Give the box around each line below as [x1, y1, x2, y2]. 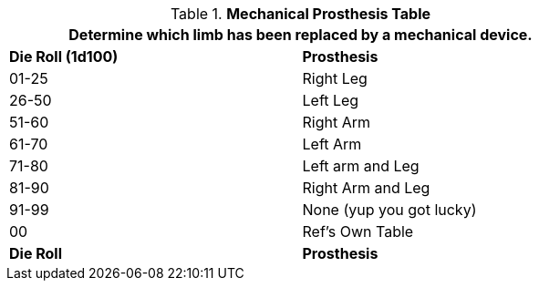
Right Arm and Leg [302, 179, 430, 197]
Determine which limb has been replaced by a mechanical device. [68, 26, 533, 44]
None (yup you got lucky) [302, 201, 477, 219]
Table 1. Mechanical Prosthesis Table [170, 5, 431, 23]
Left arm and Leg [302, 157, 420, 175]
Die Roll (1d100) [9, 47, 119, 66]
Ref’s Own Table [302, 222, 414, 241]
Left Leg [302, 91, 359, 109]
